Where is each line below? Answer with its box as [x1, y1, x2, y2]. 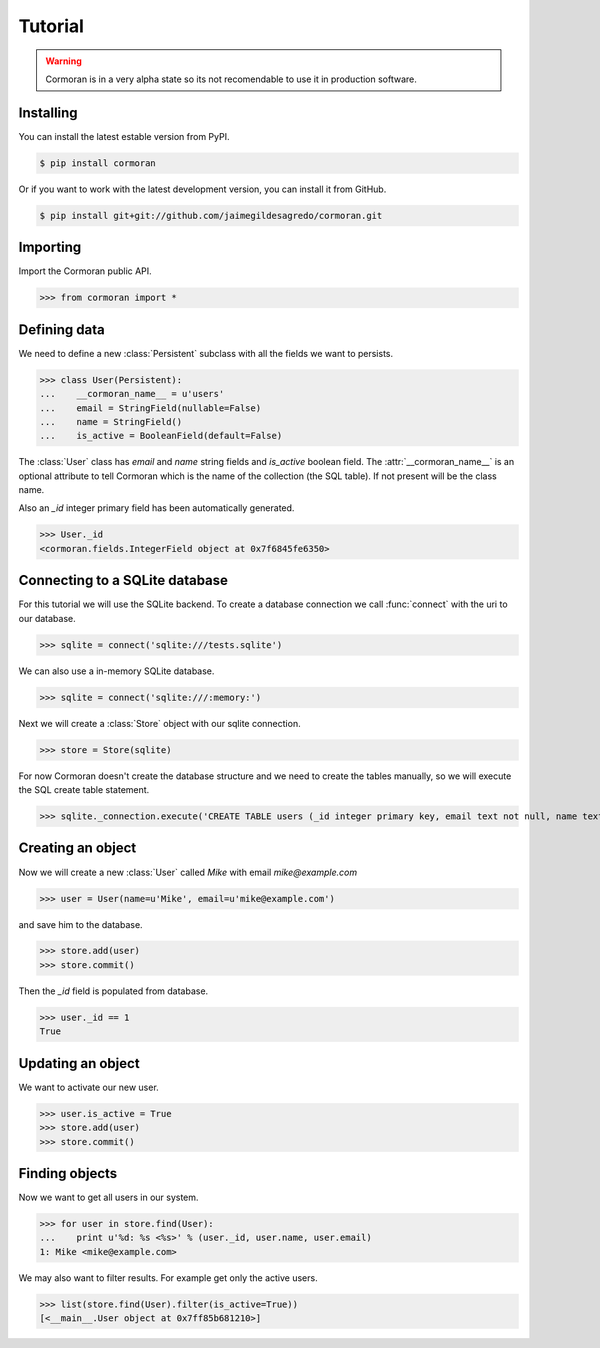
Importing [18, 239, 82, 256]
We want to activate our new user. [18, 1081, 159, 1093]
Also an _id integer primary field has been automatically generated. [18, 502, 295, 514]
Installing [18, 104, 79, 121]
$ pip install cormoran [39, 157, 157, 169]
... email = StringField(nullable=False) [39, 402, 262, 414]
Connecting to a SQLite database [18, 572, 229, 589]
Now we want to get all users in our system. [18, 1191, 199, 1203]
